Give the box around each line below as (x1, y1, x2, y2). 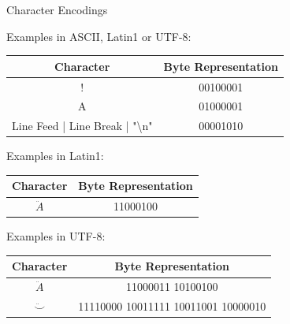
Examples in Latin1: (6, 147, 104, 164)
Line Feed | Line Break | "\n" (12, 117, 153, 134)
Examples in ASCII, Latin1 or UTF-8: (6, 28, 191, 44)
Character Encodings (6, 2, 108, 17)
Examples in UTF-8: (6, 228, 106, 244)
